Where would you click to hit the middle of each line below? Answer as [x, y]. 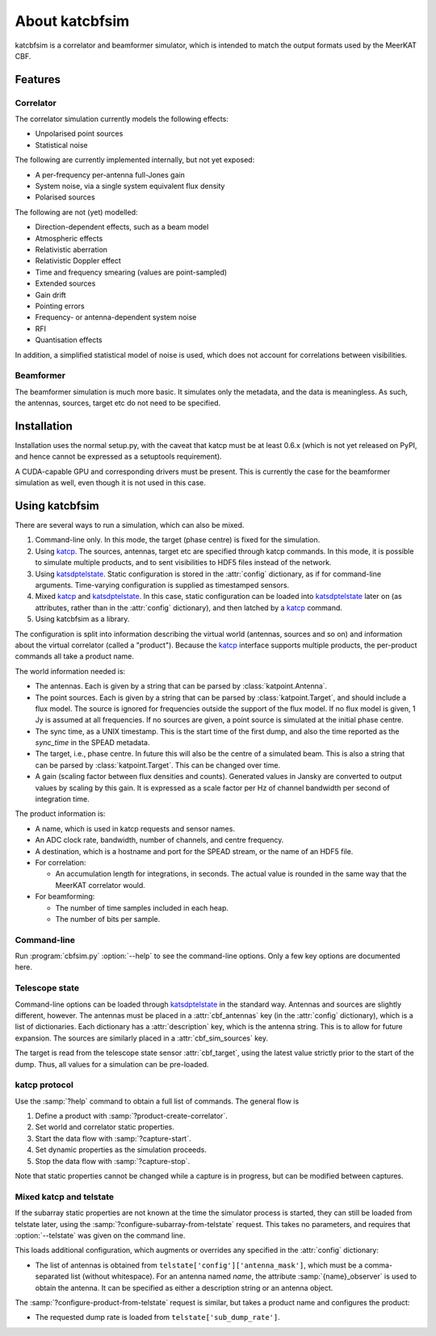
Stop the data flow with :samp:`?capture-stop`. [113, 1161]
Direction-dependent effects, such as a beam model [122, 227]
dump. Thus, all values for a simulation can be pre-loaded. [112, 1064]
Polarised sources [65, 197]
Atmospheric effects [69, 238]
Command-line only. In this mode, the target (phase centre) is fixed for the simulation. [178, 540]
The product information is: [60, 814]
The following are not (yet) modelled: [76, 212]
